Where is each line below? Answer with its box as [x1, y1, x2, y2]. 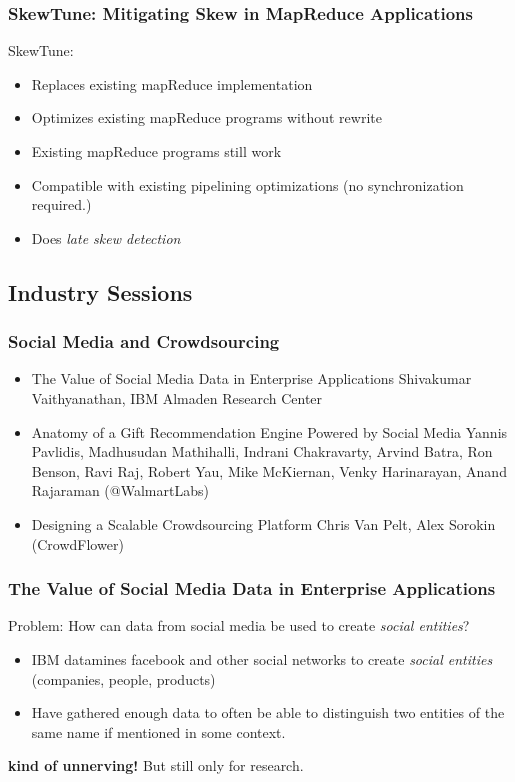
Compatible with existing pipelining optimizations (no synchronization [31, 174, 464, 195]
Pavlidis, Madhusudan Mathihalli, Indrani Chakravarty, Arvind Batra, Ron [31, 441, 493, 462]
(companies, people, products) [31, 668, 216, 689]
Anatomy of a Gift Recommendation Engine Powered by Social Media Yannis [31, 421, 508, 442]
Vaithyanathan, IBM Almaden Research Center [31, 387, 323, 408]
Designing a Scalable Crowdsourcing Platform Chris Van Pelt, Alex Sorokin [31, 513, 496, 534]
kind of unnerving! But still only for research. [8, 755, 304, 776]
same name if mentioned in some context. [31, 721, 286, 742]
